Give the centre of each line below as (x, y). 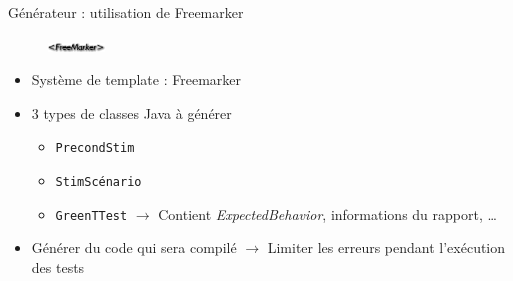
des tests (58, 266)
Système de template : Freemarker (136, 79)
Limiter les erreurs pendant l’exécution (386, 247)
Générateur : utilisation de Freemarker (126, 12)
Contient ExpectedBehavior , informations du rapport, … (327, 213)
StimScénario (98, 182)
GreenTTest (91, 215)
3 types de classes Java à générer (131, 112)
